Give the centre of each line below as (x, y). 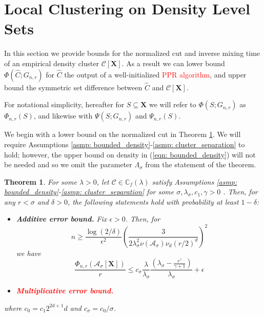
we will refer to (172, 104)
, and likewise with (63, 116)
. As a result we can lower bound (173, 63)
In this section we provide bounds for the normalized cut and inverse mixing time (132, 53)
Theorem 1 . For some (40, 181)
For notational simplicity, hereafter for (64, 104)
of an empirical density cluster (52, 63)
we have (28, 253)
